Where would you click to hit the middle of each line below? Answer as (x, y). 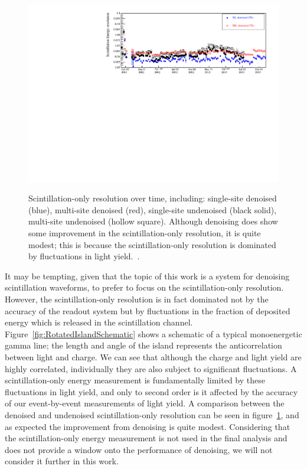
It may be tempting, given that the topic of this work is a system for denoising (147, 276)
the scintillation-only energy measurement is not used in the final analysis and (146, 438)
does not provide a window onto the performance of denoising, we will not (139, 449)
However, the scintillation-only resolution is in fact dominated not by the (137, 299)
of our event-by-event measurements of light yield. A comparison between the (145, 403)
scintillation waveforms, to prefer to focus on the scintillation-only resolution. (144, 287)
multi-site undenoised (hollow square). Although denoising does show (153, 221)
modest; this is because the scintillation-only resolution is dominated (152, 244)
